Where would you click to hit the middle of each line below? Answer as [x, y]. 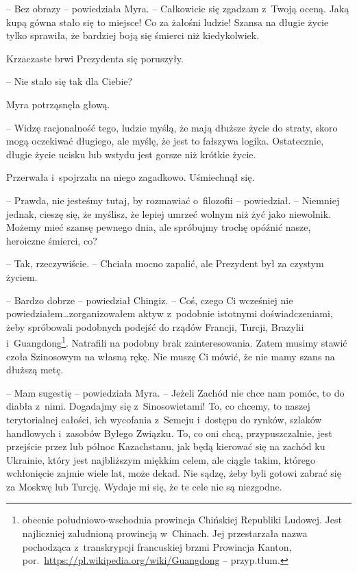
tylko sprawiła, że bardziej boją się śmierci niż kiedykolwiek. [133, 35]
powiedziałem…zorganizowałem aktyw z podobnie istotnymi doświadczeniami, [170, 313]
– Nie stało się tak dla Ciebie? [70, 81]
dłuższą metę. [35, 370]
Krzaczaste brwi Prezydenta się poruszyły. [95, 58]
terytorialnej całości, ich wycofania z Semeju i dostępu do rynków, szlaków [164, 419]
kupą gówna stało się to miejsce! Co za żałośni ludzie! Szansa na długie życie [168, 22]
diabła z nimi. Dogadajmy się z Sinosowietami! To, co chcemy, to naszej [158, 406]
